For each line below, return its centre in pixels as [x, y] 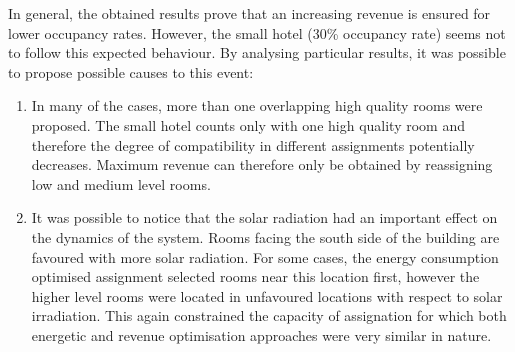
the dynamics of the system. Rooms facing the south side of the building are [265, 236]
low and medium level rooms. [121, 183]
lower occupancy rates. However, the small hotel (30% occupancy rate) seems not [257, 32]
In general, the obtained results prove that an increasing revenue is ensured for [249, 13]
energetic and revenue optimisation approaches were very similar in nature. [261, 334]
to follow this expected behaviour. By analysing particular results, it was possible [257, 52]
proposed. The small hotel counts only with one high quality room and [248, 124]
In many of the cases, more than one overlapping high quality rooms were [257, 105]
